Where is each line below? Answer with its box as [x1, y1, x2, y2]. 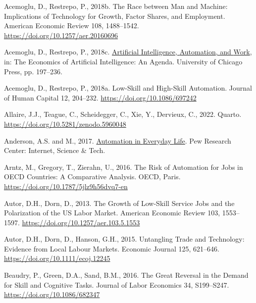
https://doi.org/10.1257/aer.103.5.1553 [22, 217, 140, 227]
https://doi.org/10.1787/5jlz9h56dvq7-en [4, 181, 128, 191]
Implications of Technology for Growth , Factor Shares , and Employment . [4, 10, 225, 21]
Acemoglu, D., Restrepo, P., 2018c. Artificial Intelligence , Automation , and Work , [4, 47, 252, 57]
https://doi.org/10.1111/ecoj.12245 [4, 253, 110, 263]
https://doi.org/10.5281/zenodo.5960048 [4, 118, 126, 129]
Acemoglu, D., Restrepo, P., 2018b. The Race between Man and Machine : [4, 1, 228, 11]
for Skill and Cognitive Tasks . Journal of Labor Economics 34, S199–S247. [4, 279, 229, 290]
